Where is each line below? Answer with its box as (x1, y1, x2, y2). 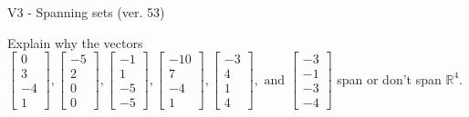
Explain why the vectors (7, 33, 143, 52)
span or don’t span (337, 69, 442, 88)
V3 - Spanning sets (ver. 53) (7, 3, 165, 21)
